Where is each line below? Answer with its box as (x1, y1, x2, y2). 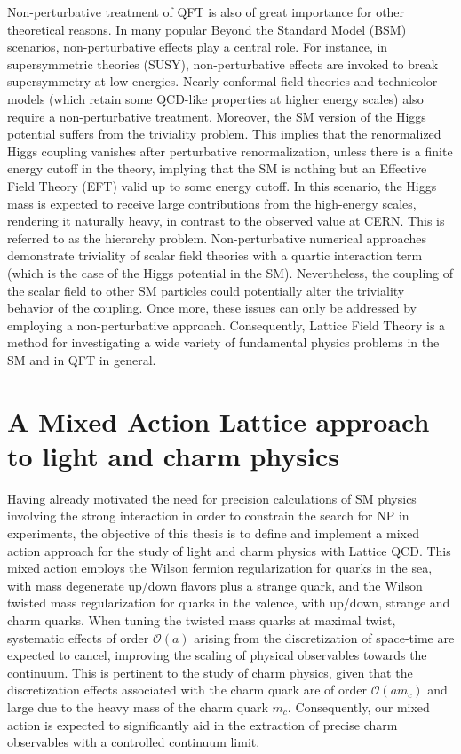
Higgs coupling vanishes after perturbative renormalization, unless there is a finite (7, 141, 453, 160)
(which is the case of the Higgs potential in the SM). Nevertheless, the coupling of (7, 263, 454, 282)
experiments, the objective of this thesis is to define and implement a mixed (7, 523, 419, 542)
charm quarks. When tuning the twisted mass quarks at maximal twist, (7, 610, 396, 629)
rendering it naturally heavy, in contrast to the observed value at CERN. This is (7, 211, 445, 230)
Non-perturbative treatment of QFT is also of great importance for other (7, 3, 405, 20)
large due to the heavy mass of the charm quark (7, 697, 268, 716)
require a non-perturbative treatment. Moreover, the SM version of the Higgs (7, 107, 426, 125)
